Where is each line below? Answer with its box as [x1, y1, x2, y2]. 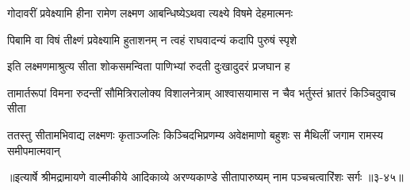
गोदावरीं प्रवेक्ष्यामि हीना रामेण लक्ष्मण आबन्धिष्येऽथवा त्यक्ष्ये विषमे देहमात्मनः [7, 5, 293, 21]
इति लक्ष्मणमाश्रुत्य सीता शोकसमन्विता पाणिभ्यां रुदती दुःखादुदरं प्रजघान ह [7, 58, 290, 74]
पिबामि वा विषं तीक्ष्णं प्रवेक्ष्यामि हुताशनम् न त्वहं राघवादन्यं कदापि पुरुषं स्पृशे [7, 31, 297, 47]
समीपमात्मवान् [7, 142, 60, 158]
